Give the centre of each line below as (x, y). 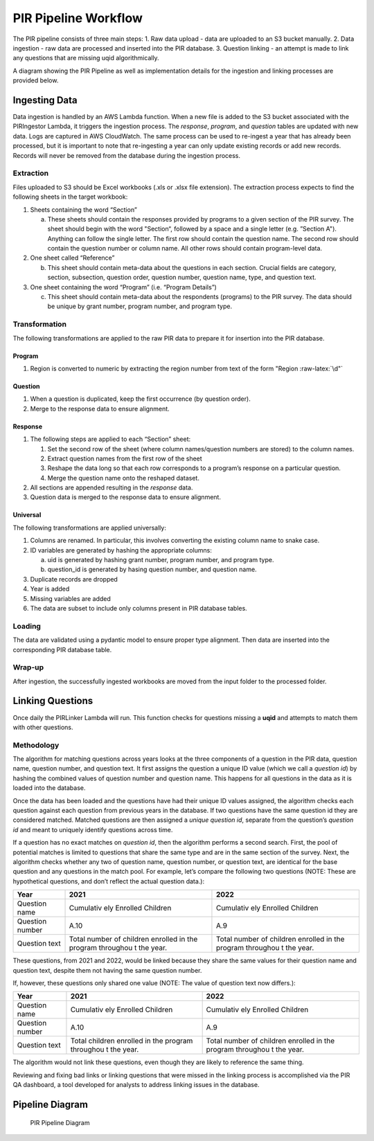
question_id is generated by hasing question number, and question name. (152, 569)
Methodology (36, 745)
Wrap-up (28, 667)
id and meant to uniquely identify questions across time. (93, 829)
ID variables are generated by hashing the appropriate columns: (121, 550)
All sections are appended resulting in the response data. (112, 487)
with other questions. (43, 727)
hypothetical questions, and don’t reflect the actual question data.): (109, 881)
